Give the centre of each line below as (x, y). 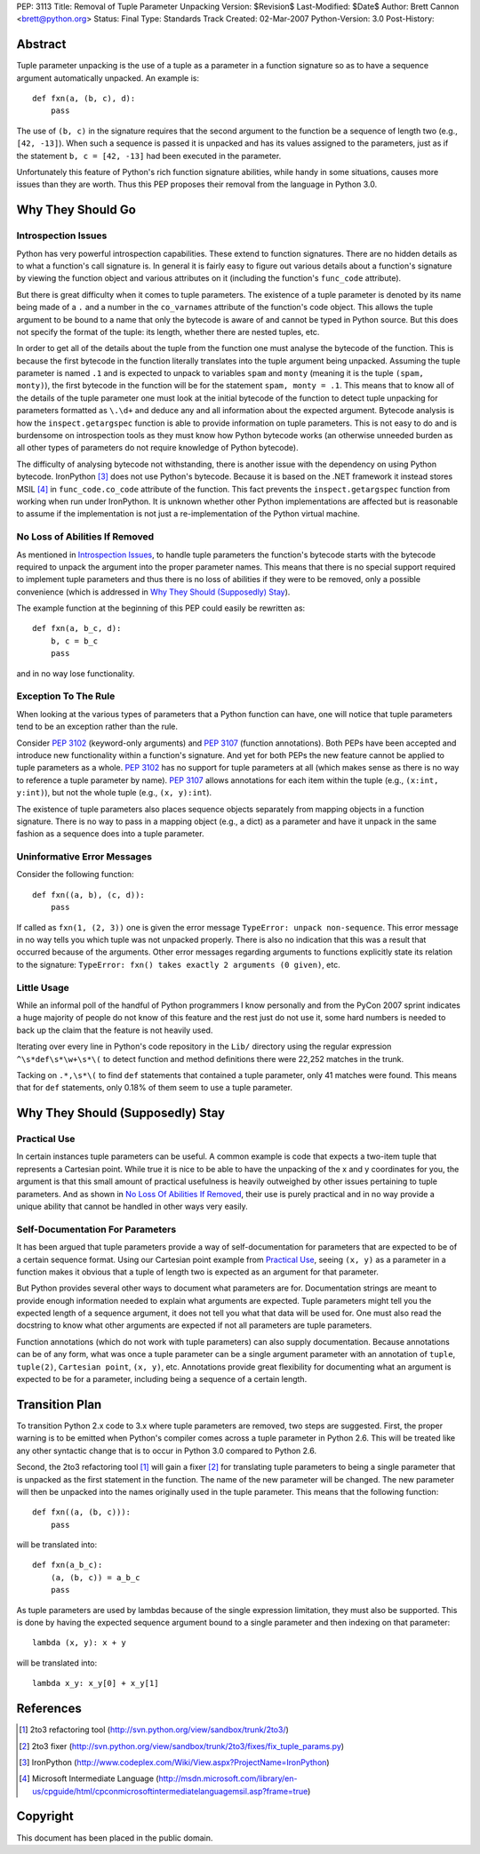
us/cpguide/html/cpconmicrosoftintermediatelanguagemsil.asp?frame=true (170, 1791)
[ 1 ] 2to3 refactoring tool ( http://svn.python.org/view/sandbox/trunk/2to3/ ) (154, 1730)
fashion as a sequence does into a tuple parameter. (110, 834)
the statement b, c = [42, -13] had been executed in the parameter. (149, 156)
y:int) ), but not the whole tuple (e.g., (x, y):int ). (114, 793)
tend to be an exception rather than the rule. (97, 727)
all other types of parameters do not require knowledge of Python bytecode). (157, 448)
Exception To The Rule (66, 696)
